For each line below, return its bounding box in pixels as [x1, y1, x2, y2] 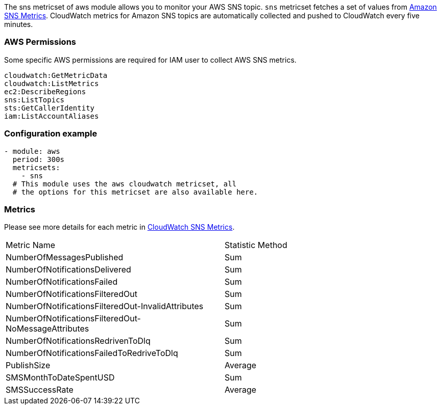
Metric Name [6, 240, 56, 251]
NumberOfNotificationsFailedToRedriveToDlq [6, 348, 178, 359]
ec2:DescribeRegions [4, 87, 86, 96]
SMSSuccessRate [6, 385, 73, 395]
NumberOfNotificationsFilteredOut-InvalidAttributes [6, 301, 204, 312]
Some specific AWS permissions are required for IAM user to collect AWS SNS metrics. [4, 55, 297, 64]
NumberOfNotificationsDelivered [6, 264, 131, 275]
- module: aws [4, 147, 60, 155]
